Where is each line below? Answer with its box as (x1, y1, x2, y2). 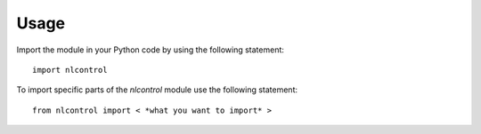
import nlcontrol (32, 65, 108, 75)
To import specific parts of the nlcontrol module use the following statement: (16, 84, 298, 95)
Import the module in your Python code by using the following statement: (16, 44, 285, 55)
